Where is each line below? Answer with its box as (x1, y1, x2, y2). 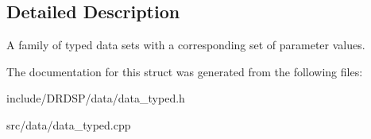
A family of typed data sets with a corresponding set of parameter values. (6, 37, 365, 53)
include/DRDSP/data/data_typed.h (6, 90, 185, 106)
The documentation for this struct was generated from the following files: (6, 63, 363, 79)
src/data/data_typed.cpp (6, 116, 131, 133)
